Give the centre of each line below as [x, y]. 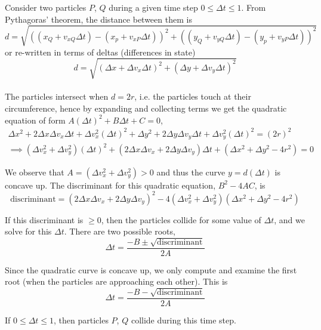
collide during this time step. [183, 320]
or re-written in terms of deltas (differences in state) [100, 52]
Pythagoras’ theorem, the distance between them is [98, 19]
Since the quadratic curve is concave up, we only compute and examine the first [151, 269]
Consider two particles [46, 7]
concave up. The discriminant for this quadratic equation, [110, 185]
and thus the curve [191, 172]
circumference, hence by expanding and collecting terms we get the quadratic [146, 108]
